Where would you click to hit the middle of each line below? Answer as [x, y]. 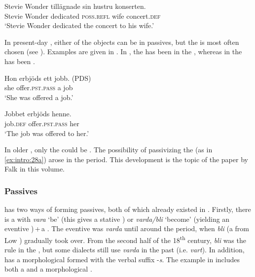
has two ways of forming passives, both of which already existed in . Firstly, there [128, 209]
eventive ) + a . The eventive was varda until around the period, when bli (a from [127, 228]
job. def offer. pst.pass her [42, 123]
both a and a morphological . [48, 269]
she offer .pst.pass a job [39, 87]
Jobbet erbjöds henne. [38, 114]
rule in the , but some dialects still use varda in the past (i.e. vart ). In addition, [125, 250]
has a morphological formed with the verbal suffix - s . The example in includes [122, 259]
